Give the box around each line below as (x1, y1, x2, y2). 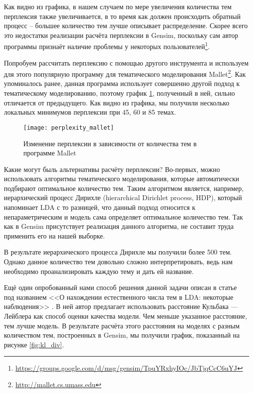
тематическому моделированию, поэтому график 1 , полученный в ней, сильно (4, 88, 235, 98)
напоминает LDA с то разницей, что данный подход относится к (4, 202, 196, 212)
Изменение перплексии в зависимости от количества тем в (23, 138, 197, 148)
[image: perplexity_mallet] (23, 124, 114, 131)
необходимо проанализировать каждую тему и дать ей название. (4, 266, 194, 276)
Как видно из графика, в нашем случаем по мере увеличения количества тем (4, 1, 232, 11)
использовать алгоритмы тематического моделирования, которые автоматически (4, 173, 239, 184)
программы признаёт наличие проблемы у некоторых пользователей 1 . (4, 40, 210, 51)
